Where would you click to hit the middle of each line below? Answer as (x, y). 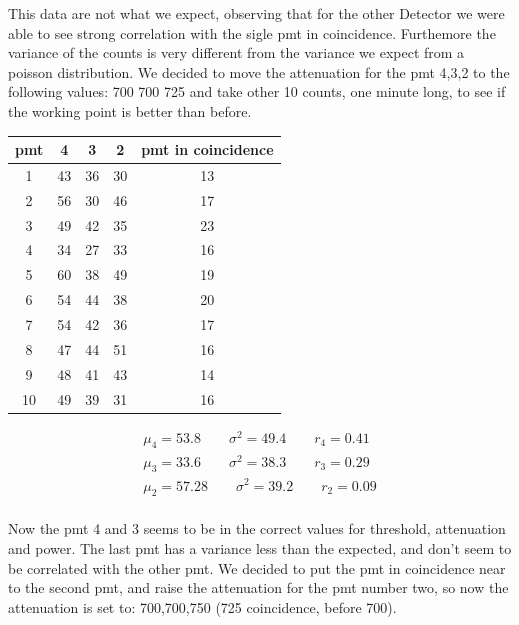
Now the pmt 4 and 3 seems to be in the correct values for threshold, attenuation (257, 528)
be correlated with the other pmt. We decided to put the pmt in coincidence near (257, 567)
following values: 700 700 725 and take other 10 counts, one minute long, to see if (257, 91)
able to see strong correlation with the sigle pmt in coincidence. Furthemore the (252, 32)
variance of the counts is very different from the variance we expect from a (236, 52)
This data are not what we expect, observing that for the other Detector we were (256, 13)
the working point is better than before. (130, 110)
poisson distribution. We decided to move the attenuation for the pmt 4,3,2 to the (259, 71)
